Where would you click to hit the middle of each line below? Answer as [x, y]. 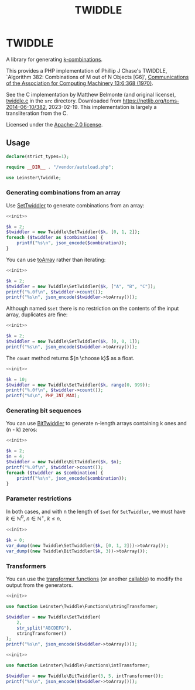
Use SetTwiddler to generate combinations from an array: [75, 205]
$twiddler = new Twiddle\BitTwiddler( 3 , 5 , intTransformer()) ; [85, 676]
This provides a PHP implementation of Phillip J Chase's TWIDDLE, [87, 70]
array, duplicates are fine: [37, 315]
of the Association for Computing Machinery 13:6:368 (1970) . [80, 83]
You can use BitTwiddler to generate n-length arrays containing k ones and [97, 423]
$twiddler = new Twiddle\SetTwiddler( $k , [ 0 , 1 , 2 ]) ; [73, 232]
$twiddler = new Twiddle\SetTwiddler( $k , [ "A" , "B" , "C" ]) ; [81, 286]
